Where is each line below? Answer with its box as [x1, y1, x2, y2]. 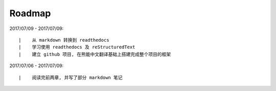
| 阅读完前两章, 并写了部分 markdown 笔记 [18, 74, 123, 80]
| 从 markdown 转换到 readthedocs [18, 37, 109, 43]
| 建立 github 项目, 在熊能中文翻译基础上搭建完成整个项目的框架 [18, 51, 171, 57]
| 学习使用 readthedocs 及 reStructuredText [18, 44, 135, 50]
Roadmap [9, 8, 51, 19]
